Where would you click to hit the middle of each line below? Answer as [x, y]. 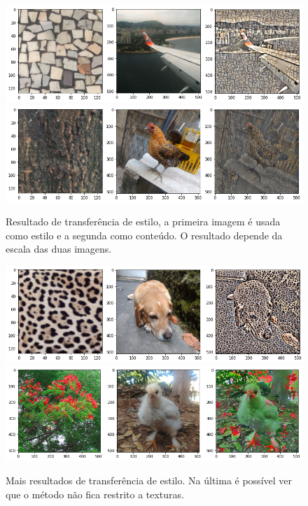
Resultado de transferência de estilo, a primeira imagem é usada [143, 222]
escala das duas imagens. [59, 249]
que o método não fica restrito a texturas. [95, 494]
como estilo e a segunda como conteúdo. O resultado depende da [144, 235]
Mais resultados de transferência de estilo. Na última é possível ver [149, 480]
